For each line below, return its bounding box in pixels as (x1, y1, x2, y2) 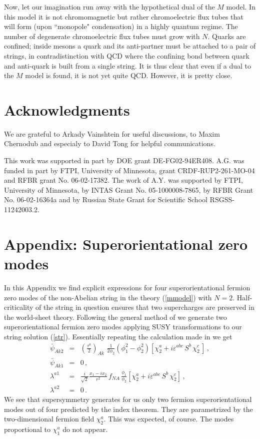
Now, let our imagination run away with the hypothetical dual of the (4, 2, 215, 12)
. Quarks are (207, 31, 246, 41)
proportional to (4, 423, 51, 434)
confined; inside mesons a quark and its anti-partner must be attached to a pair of (4, 41, 256, 51)
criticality (4, 302, 33, 312)
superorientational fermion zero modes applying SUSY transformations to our (4, 321, 242, 332)
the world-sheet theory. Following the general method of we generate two (4, 311, 227, 322)
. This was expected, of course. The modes (103, 413, 234, 424)
